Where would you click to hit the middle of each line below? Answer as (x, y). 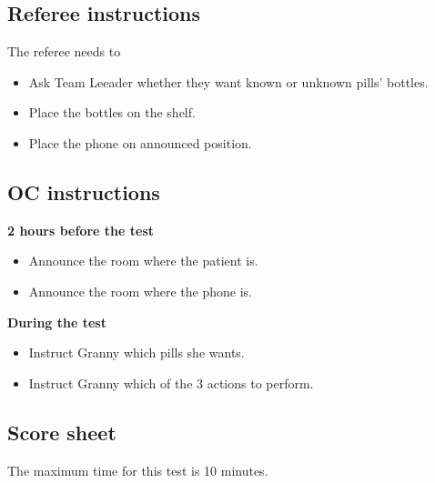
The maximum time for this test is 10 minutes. (138, 470)
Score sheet (62, 432)
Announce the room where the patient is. (143, 261)
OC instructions (84, 191)
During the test (57, 322)
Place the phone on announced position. (140, 142)
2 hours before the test (81, 230)
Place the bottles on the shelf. (112, 112)
